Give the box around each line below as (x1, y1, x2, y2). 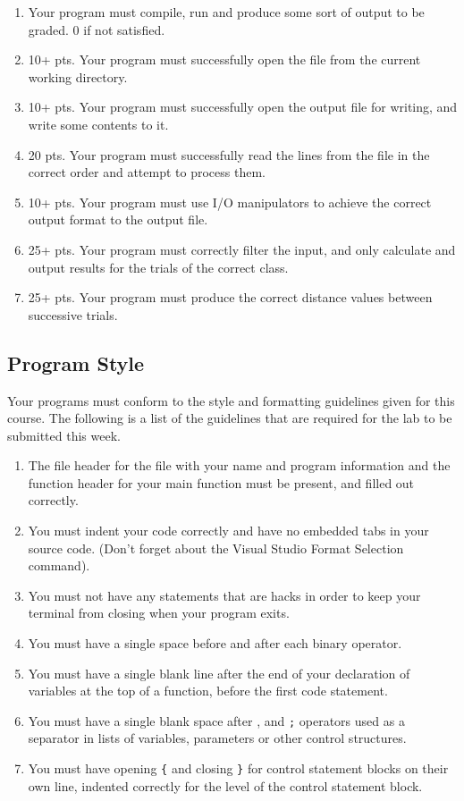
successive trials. (28, 305, 118, 324)
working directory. (28, 67, 128, 86)
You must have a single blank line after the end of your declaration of (28, 663, 410, 682)
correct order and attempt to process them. (28, 163, 266, 181)
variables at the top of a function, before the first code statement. (28, 681, 388, 700)
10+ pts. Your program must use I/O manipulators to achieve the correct (28, 192, 432, 211)
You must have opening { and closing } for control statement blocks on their (28, 759, 449, 778)
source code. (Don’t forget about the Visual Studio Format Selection (28, 538, 404, 557)
